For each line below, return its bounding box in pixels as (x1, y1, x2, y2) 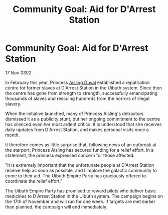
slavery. (5, 100, 22, 106)
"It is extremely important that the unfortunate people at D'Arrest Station (5, 162, 154, 168)
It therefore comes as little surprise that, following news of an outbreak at (5, 142, 157, 148)
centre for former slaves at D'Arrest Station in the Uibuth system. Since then (5, 84, 162, 91)
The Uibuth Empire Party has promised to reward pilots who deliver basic (5, 187, 156, 194)
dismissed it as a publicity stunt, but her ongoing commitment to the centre (5, 116, 160, 122)
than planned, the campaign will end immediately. (5, 203, 108, 209)
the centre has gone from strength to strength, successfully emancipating (5, 90, 158, 96)
